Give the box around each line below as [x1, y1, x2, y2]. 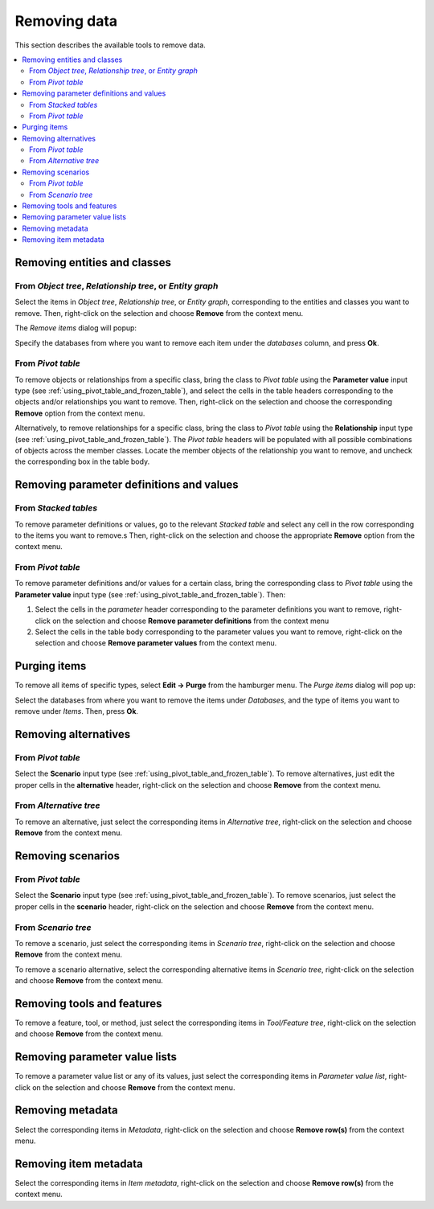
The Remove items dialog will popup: [14, 323, 137, 333]
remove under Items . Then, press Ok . [14, 707, 139, 716]
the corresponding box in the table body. [14, 457, 150, 466]
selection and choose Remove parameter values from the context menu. [35, 638, 277, 648]
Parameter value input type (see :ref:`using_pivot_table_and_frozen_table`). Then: [14, 589, 286, 599]
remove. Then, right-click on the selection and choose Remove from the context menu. [14, 308, 304, 318]
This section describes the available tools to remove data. [14, 40, 207, 50]
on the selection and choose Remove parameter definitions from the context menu [52, 616, 330, 625]
